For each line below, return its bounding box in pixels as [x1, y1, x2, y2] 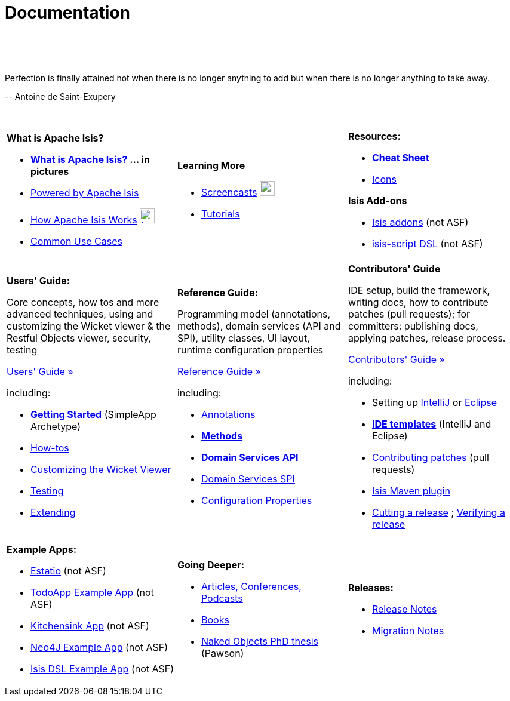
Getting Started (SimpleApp [30, 408, 156, 420]
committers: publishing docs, [348, 319, 478, 332]
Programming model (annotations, [177, 308, 330, 320]
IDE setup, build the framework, [348, 284, 490, 296]
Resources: [348, 130, 401, 142]
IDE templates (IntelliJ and [371, 417, 491, 430]
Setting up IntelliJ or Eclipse [371, 396, 497, 408]
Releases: [348, 581, 394, 594]
